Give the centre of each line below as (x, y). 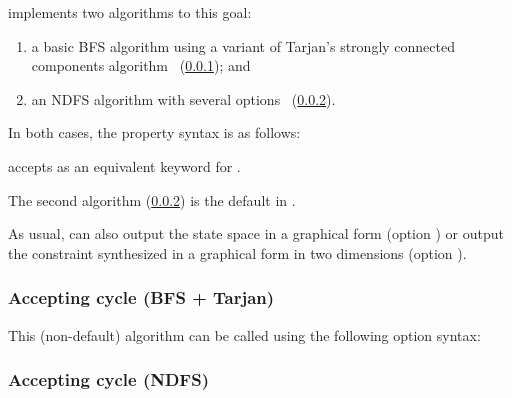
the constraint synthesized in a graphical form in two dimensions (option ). (237, 252)
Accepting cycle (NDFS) (108, 379)
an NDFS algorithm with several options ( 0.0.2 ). (183, 98)
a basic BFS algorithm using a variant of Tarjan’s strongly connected (243, 45)
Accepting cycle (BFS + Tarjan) (141, 297)
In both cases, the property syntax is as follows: (154, 132)
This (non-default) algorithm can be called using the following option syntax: (244, 334)
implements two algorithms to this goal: (130, 12)
